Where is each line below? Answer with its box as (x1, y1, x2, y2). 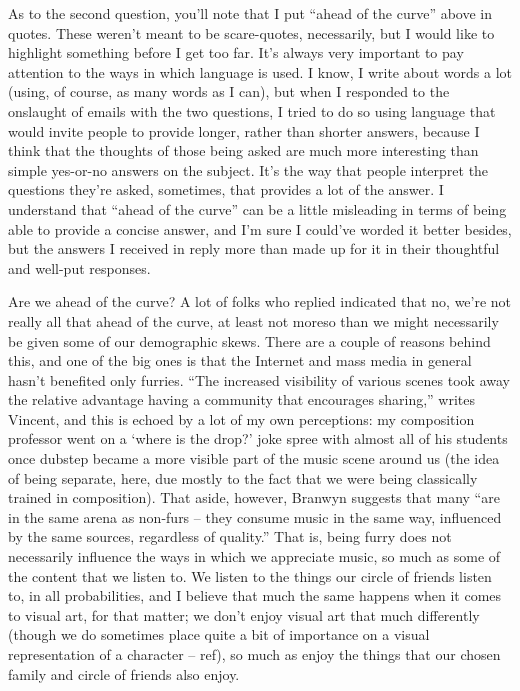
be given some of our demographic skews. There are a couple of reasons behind (8, 330, 491, 351)
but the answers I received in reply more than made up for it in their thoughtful (8, 238, 500, 259)
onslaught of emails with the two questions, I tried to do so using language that (8, 100, 496, 121)
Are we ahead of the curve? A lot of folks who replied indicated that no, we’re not (8, 291, 512, 312)
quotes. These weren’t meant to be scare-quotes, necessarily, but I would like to (8, 22, 495, 43)
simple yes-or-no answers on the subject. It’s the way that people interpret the (8, 159, 489, 180)
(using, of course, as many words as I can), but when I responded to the (8, 81, 450, 102)
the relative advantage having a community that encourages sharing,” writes (8, 389, 476, 410)
